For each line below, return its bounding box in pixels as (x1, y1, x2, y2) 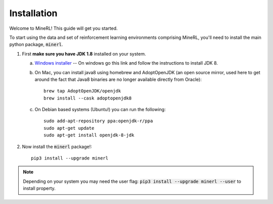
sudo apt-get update (43, 125, 95, 131)
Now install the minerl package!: (22, 143, 92, 149)
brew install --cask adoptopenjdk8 (43, 95, 132, 101)
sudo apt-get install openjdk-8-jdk (43, 132, 134, 138)
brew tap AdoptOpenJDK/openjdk (43, 88, 121, 94)
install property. (23, 185, 56, 191)
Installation (9, 8, 58, 19)
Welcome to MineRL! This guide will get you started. (9, 25, 118, 31)
